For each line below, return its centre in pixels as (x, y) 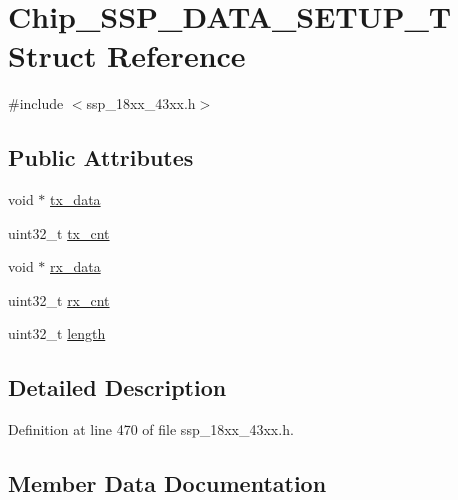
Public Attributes (101, 157)
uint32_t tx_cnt (59, 232)
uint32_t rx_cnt (59, 299)
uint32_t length (57, 333)
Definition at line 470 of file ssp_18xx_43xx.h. (151, 429)
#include (36, 103)
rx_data (75, 266)
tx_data (75, 199)
